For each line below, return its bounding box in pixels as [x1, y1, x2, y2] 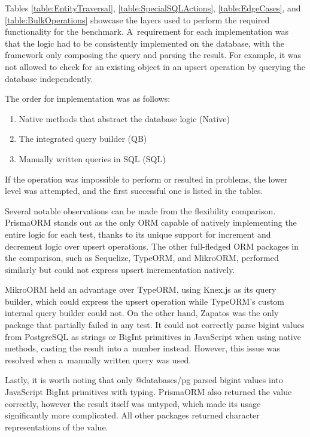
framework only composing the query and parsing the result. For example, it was [5, 48, 302, 61]
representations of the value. [5, 420, 108, 433]
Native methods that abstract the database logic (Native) [19, 112, 230, 125]
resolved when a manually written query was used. [5, 353, 192, 366]
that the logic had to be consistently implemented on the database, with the [5, 37, 284, 49]
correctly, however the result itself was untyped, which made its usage [5, 397, 261, 409]
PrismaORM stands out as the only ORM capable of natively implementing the [5, 216, 297, 229]
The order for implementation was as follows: [5, 92, 171, 105]
